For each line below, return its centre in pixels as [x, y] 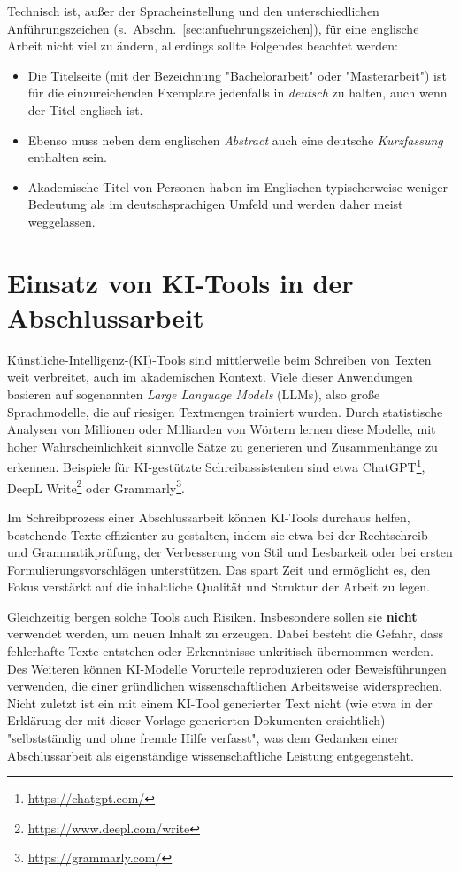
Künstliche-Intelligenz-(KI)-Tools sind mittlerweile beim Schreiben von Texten [219, 359]
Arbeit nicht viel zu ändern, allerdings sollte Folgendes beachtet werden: [203, 46]
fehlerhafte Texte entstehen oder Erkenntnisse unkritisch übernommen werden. [220, 651]
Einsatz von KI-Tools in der [180, 282]
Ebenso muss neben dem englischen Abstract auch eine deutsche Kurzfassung [235, 139]
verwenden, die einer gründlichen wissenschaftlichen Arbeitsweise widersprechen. [225, 686]
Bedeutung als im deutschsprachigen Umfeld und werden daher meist [215, 204]
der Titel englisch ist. [85, 109]
